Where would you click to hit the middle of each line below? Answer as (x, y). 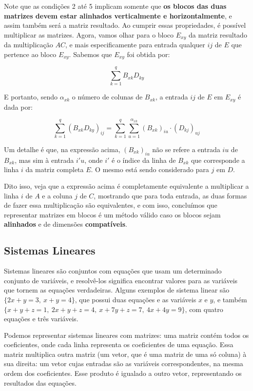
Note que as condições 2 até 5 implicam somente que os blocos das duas (115, 6)
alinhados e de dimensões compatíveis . (66, 224)
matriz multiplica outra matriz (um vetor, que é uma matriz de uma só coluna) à (125, 354)
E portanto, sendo (31, 97)
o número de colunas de (107, 97)
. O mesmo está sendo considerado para (150, 169)
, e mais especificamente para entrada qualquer (135, 45)
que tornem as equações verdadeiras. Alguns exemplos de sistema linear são (117, 290)
